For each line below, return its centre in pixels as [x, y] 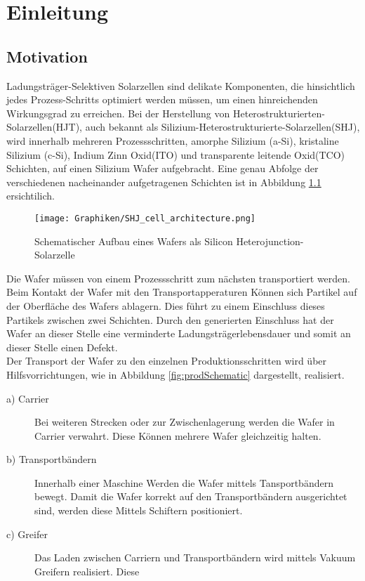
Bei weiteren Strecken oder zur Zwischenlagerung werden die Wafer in [185, 422]
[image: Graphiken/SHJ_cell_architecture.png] [145, 218]
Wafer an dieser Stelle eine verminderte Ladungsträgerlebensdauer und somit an [179, 333]
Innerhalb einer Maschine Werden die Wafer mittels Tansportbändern [184, 482]
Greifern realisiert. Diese [87, 571]
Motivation [47, 56]
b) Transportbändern [52, 459]
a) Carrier [28, 398]
